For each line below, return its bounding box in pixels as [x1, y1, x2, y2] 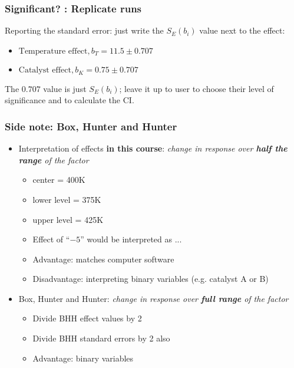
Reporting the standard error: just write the [5, 24, 164, 37]
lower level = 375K [32, 193, 101, 205]
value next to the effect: [199, 24, 285, 37]
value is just [43, 82, 87, 94]
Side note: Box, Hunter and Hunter [5, 119, 177, 133]
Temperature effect [18, 47, 88, 55]
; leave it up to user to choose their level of [119, 82, 274, 94]
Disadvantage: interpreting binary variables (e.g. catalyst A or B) [32, 272, 269, 285]
